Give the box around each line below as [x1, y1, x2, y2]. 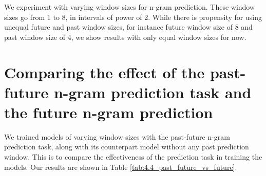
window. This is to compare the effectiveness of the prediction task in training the [4, 151, 262, 162]
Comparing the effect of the [4, 61, 205, 82]
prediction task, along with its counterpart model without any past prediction [4, 141, 249, 152]
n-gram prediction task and [53, 81, 252, 102]
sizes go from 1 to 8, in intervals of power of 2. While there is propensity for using [4, 11, 262, 22]
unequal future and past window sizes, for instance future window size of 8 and [4, 21, 253, 32]
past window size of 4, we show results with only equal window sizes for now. [4, 31, 246, 42]
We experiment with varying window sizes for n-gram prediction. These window [4, 2, 255, 12]
